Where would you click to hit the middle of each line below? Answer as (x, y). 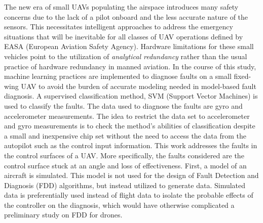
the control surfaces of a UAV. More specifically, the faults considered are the (124, 155)
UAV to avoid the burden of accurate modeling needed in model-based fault (139, 86)
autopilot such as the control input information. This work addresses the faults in (131, 145)
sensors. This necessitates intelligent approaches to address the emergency (119, 27)
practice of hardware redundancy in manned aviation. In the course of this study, (130, 66)
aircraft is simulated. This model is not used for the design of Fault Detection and (131, 175)
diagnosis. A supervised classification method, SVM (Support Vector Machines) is (131, 96)
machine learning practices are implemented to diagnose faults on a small (118, 76)
